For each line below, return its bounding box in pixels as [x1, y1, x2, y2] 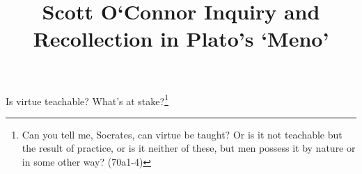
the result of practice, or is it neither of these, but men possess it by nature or [22, 141, 356, 155]
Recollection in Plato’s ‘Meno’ [33, 24, 329, 53]
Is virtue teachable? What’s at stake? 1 [6, 91, 168, 108]
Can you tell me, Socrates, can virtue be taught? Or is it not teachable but [22, 127, 343, 141]
